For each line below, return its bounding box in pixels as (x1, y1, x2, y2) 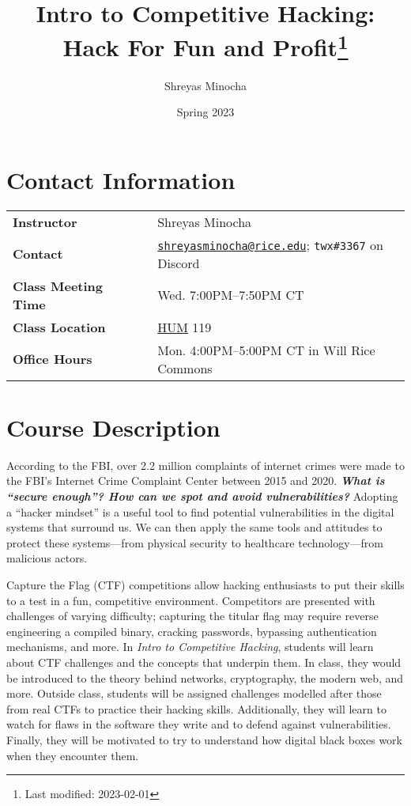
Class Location (13, 317, 106, 336)
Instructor (13, 212, 77, 231)
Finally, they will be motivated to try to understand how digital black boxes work (6, 731, 403, 747)
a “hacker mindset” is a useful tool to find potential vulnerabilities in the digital (6, 503, 394, 520)
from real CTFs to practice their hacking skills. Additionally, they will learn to (6, 700, 386, 717)
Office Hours (13, 350, 92, 369)
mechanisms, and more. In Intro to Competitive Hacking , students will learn (6, 638, 374, 655)
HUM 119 (157, 317, 212, 336)
